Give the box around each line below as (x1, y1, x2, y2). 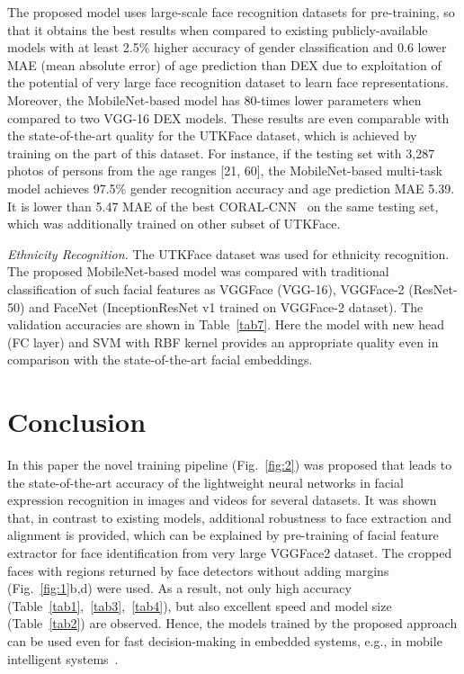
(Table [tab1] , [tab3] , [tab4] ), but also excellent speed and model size (7, 596, 392, 615)
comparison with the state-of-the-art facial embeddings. (7, 350, 313, 369)
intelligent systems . (7, 649, 119, 668)
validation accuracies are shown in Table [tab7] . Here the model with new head (7, 315, 444, 334)
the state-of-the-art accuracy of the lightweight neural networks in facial (7, 472, 404, 491)
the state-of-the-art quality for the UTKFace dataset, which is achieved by (7, 126, 417, 145)
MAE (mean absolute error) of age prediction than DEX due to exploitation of (7, 55, 442, 74)
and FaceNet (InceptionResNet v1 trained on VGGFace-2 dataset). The (29, 297, 424, 316)
